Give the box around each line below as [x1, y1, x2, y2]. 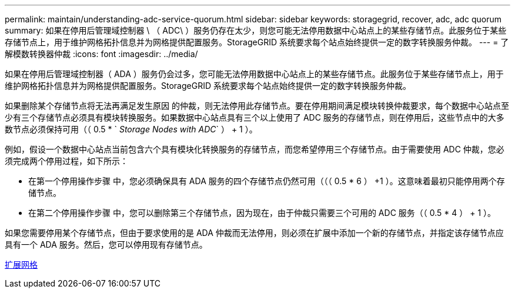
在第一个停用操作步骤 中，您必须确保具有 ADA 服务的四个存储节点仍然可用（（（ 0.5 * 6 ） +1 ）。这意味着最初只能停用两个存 [28, 176, 505, 186]
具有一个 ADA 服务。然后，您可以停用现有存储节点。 [5, 239, 208, 249]
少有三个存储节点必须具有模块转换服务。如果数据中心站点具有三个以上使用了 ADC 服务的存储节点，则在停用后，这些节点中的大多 [5, 112, 504, 122]
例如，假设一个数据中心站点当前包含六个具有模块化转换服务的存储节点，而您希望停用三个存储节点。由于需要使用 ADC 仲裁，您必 [5, 144, 504, 154]
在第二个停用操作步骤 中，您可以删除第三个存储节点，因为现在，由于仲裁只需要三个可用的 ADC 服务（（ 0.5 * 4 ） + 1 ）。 [28, 208, 496, 218]
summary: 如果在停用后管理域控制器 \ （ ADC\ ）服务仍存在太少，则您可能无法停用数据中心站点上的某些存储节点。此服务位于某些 [5, 25, 507, 35]
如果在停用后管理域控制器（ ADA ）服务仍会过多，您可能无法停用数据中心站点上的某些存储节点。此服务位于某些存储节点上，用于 [5, 69, 504, 79]
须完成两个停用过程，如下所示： [5, 156, 128, 166]
